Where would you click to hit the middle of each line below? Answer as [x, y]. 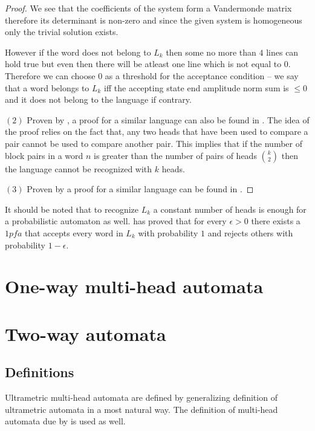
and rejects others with [250, 232]
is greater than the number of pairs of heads [175, 155]
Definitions [40, 372]
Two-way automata [86, 333]
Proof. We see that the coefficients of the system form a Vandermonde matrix [148, 8]
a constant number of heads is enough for [230, 209]
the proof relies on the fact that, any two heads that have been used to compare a [157, 131]
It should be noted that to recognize [72, 209]
